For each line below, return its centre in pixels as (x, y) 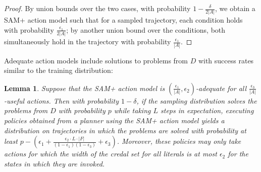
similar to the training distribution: (59, 70)
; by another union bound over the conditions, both (146, 29)
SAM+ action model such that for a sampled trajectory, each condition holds (123, 20)
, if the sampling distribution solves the (197, 100)
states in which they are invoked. (55, 163)
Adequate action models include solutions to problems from (96, 60)
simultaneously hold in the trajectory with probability (88, 41)
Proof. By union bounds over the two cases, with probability (97, 8)
